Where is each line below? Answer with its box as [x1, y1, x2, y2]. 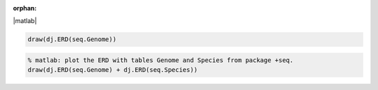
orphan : [13, 4, 37, 12]
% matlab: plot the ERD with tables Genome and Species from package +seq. [27, 56, 294, 64]
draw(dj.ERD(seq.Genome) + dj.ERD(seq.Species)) [27, 66, 198, 74]
